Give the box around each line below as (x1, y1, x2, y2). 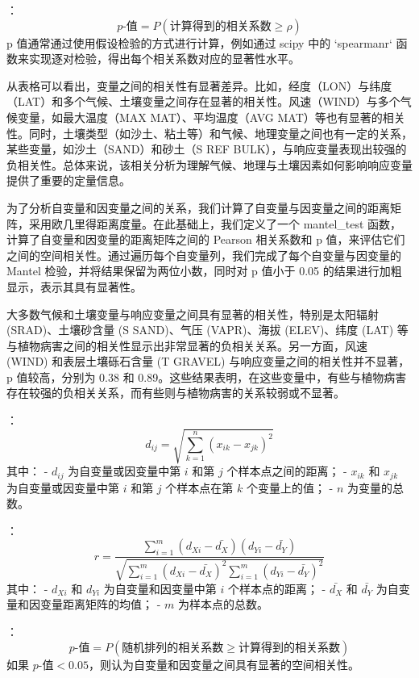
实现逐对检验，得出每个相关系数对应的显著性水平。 (28, 50, 300, 67)
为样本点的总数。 (177, 596, 268, 613)
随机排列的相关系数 (122, 642, 224, 654)
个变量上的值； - (246, 479, 334, 496)
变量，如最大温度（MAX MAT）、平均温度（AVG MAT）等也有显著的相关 (17, 108, 405, 125)
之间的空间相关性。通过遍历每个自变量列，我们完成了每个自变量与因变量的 (6, 246, 401, 263)
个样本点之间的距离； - (226, 462, 347, 479)
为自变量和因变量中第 (103, 580, 217, 596)
